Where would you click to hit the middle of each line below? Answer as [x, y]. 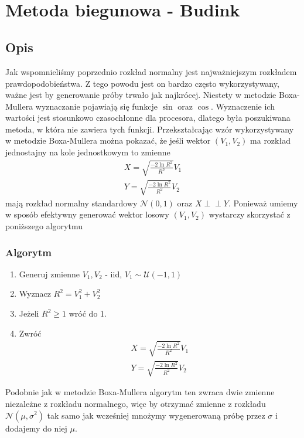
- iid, [114, 274]
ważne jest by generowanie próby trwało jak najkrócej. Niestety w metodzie [141, 95]
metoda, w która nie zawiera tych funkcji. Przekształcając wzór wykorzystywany [150, 129]
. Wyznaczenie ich [243, 106]
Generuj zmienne [49, 274]
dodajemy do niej [36, 428]
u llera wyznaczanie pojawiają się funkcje [85, 106]
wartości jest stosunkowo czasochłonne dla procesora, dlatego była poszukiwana [148, 118]
